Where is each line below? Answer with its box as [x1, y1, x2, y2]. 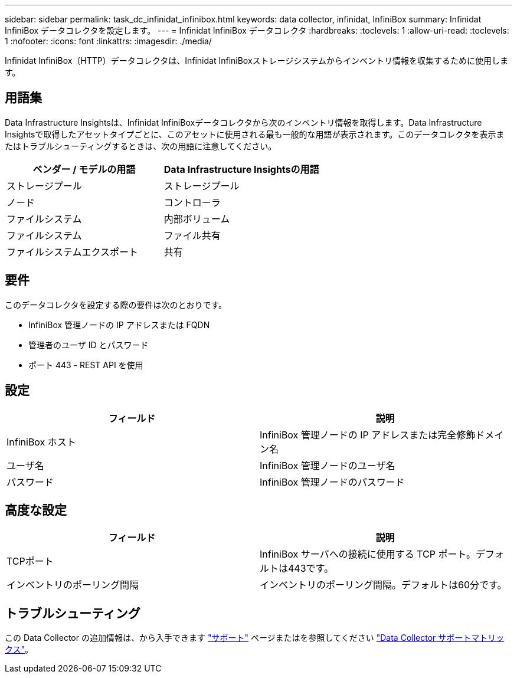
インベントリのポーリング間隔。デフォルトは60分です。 [260, 579, 507, 591]
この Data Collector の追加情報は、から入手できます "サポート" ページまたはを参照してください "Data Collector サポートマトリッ [5, 633, 505, 643]
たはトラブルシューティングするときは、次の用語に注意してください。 [5, 140, 277, 151]
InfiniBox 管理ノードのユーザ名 [260, 459, 395, 471]
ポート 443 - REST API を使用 [28, 359, 143, 370]
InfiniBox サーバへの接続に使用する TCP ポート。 [260, 548, 476, 561]
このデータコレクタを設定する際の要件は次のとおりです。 [5, 299, 227, 310]
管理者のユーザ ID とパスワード [28, 339, 149, 350]
